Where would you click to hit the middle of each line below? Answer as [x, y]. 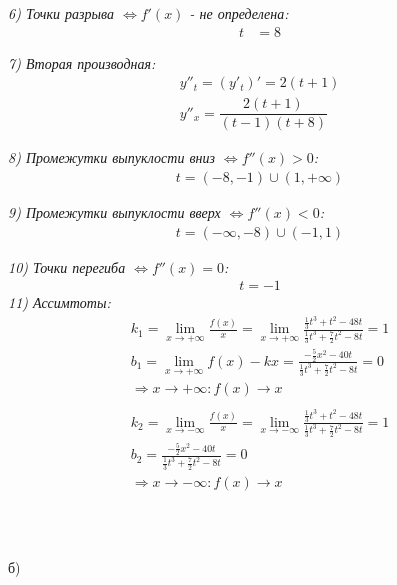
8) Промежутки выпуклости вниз [111, 157]
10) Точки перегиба [67, 266]
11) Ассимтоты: [59, 302]
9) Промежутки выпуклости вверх [114, 211]
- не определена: [239, 13]
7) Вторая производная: [82, 62]
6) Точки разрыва [61, 13]
